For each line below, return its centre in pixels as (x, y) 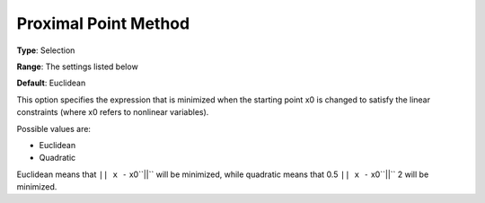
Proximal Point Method (103, 23)
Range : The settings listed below (77, 66)
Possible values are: (54, 128)
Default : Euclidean (51, 83)
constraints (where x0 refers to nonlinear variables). (113, 112)
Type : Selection (46, 50)
